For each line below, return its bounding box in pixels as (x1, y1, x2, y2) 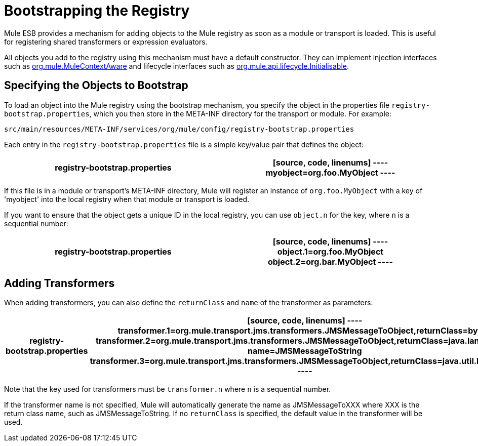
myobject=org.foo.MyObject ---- (265, 167, 395, 178)
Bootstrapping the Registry (4, 2, 190, 19)
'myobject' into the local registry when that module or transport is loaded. (4, 194, 250, 204)
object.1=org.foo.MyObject (277, 246, 384, 257)
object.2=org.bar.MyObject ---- (267, 256, 393, 267)
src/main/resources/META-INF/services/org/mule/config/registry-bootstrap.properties (4, 125, 354, 133)
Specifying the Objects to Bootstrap (4, 79, 188, 92)
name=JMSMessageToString (248, 346, 362, 356)
